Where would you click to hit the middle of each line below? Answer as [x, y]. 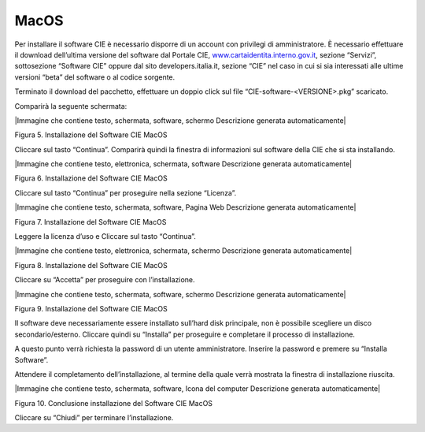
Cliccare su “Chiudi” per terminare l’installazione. [94, 418]
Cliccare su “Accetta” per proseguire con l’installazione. [105, 280]
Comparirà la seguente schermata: [71, 106]
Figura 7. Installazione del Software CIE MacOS [91, 222]
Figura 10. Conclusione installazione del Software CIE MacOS [113, 403]
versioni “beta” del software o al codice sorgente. [95, 77]
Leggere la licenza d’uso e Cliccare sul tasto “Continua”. [105, 236]
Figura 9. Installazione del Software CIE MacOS [91, 308]
